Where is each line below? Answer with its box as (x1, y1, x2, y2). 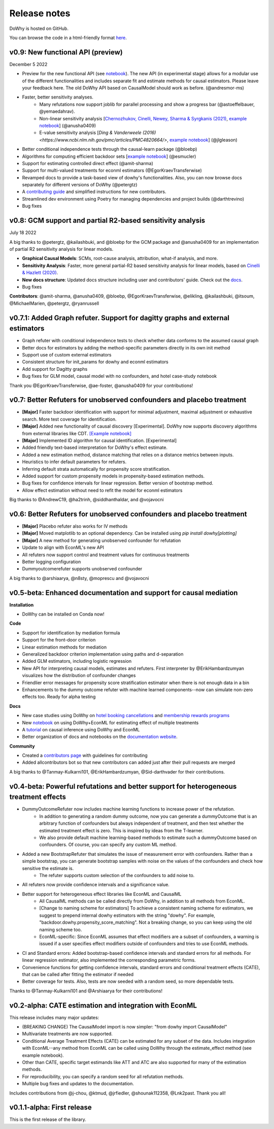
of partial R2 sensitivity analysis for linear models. (9, 246, 114, 252)
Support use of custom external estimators (22, 351, 112, 358)
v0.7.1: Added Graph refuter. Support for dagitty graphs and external (9, 313, 230, 322)
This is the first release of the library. (9, 1116, 86, 1122)
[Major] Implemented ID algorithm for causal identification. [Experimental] (22, 437, 177, 443)
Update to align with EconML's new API (22, 544, 104, 551)
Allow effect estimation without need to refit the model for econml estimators (22, 487, 183, 493)
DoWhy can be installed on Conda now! (22, 611, 105, 617)
